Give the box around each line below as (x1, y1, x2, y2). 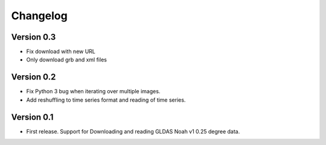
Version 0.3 (11, 32, 56, 42)
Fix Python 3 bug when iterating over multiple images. (26, 88, 161, 95)
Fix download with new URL (26, 48, 96, 55)
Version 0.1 (11, 112, 54, 122)
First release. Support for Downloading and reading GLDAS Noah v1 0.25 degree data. (26, 128, 240, 135)
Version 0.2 (11, 72, 56, 82)
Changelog (11, 9, 68, 22)
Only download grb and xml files (26, 56, 107, 63)
